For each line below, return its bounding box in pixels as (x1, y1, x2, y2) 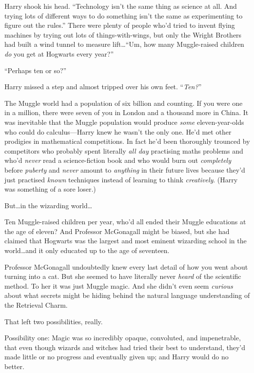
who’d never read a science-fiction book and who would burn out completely (4, 155, 231, 165)
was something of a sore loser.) (4, 184, 96, 194)
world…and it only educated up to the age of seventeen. (4, 245, 170, 255)
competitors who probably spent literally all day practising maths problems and (4, 145, 243, 156)
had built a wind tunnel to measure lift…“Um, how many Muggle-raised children (4, 39, 244, 49)
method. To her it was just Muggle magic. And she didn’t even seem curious (4, 280, 233, 291)
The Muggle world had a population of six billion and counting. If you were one (4, 98, 243, 108)
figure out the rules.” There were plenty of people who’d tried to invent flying (4, 20, 235, 30)
